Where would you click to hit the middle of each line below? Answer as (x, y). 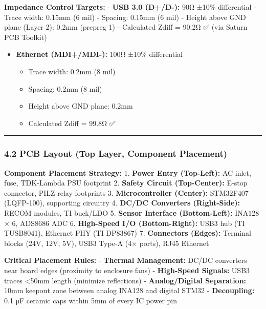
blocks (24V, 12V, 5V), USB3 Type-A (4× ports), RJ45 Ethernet (107, 243)
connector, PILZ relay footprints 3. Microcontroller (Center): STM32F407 (126, 192)
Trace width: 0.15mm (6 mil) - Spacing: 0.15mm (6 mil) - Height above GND (125, 17)
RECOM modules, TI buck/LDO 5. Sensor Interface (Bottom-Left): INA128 (132, 212)
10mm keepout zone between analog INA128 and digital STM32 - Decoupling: (129, 290)
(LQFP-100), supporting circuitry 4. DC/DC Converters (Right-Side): (122, 203)
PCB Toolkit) (26, 37)
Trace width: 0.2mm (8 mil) (72, 71)
